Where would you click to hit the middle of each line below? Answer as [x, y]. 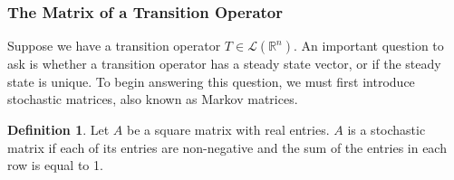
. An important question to [369, 46]
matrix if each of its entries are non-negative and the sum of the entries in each [227, 147]
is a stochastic [386, 129]
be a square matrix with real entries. [228, 129]
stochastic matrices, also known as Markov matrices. [153, 99]
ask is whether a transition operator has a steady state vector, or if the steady [224, 64]
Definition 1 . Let [58, 129]
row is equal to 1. [55, 165]
